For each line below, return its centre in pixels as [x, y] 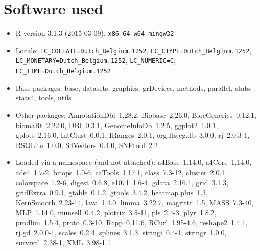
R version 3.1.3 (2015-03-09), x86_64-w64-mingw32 [95, 33]
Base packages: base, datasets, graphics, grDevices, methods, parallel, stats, [134, 87]
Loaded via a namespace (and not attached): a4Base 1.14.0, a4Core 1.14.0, [134, 162]
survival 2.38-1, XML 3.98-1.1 [63, 243]
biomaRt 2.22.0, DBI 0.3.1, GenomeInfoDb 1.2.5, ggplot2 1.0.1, [117, 125]
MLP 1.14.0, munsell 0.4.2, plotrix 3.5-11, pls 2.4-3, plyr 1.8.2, [116, 212]
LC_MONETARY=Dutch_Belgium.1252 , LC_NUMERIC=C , [96, 60]
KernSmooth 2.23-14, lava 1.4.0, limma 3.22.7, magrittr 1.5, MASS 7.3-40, [135, 202]
